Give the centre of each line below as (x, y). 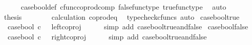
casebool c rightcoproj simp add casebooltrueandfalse (107, 36)
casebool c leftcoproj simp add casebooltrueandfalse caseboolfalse (128, 27)
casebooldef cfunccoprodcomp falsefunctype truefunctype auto (123, 7)
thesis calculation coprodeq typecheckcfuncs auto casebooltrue (122, 16)
